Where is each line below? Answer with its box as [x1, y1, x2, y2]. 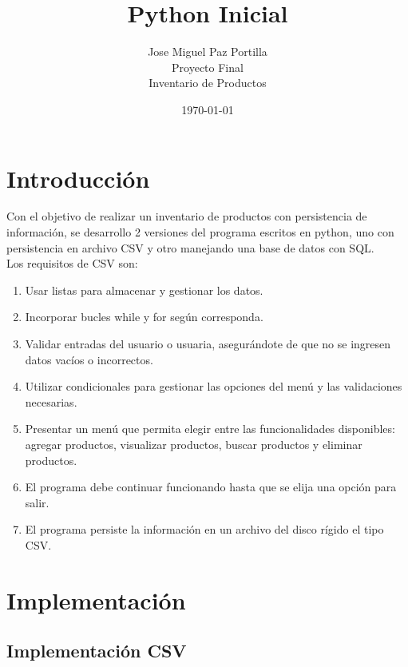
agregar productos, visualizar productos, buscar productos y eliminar [25, 435, 362, 452]
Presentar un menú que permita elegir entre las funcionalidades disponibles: [25, 420, 395, 437]
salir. [25, 494, 50, 510]
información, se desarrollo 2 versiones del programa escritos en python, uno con [6, 224, 394, 240]
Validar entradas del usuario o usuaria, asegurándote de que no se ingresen [25, 335, 391, 351]
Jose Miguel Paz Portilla [148, 43, 267, 60]
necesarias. [25, 393, 77, 410]
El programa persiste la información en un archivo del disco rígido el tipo [25, 521, 384, 538]
